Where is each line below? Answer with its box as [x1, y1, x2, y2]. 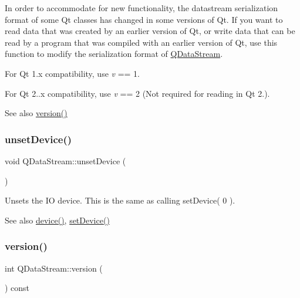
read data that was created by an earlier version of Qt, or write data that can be [5, 25, 295, 37]
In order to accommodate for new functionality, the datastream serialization [5, 2, 278, 13]
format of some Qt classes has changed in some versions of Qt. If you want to [5, 13, 283, 25]
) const [5, 282, 30, 294]
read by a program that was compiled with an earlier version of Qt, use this [5, 36, 278, 48]
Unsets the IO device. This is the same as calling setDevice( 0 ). [5, 194, 235, 206]
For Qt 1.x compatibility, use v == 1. [5, 67, 140, 79]
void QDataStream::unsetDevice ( [5, 154, 126, 167]
